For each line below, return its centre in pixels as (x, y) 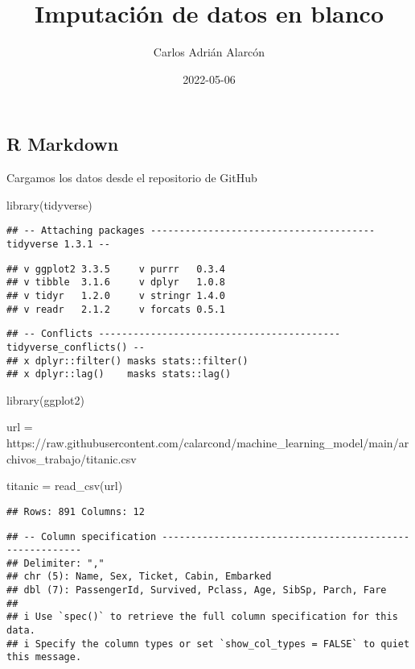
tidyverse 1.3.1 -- (58, 244)
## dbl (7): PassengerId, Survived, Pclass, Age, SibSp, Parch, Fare (197, 590)
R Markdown (63, 144)
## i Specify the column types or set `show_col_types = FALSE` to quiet (208, 644)
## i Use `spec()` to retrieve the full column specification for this (202, 617)
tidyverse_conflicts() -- (76, 347)
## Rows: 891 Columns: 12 (76, 511)
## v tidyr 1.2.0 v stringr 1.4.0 (116, 295)
